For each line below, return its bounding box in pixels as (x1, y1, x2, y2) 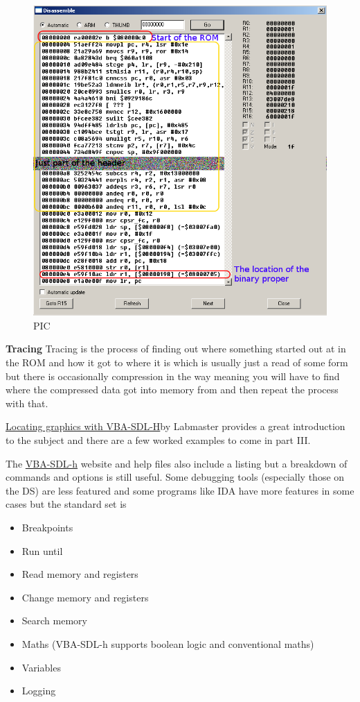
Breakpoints (21, 520, 73, 535)
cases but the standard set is (6, 497, 127, 511)
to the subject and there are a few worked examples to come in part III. (6, 433, 311, 447)
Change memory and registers (21, 590, 149, 604)
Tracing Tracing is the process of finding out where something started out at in (6, 341, 346, 356)
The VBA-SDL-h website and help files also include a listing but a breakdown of (6, 456, 348, 470)
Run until (21, 543, 63, 558)
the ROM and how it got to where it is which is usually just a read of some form (6, 355, 348, 370)
